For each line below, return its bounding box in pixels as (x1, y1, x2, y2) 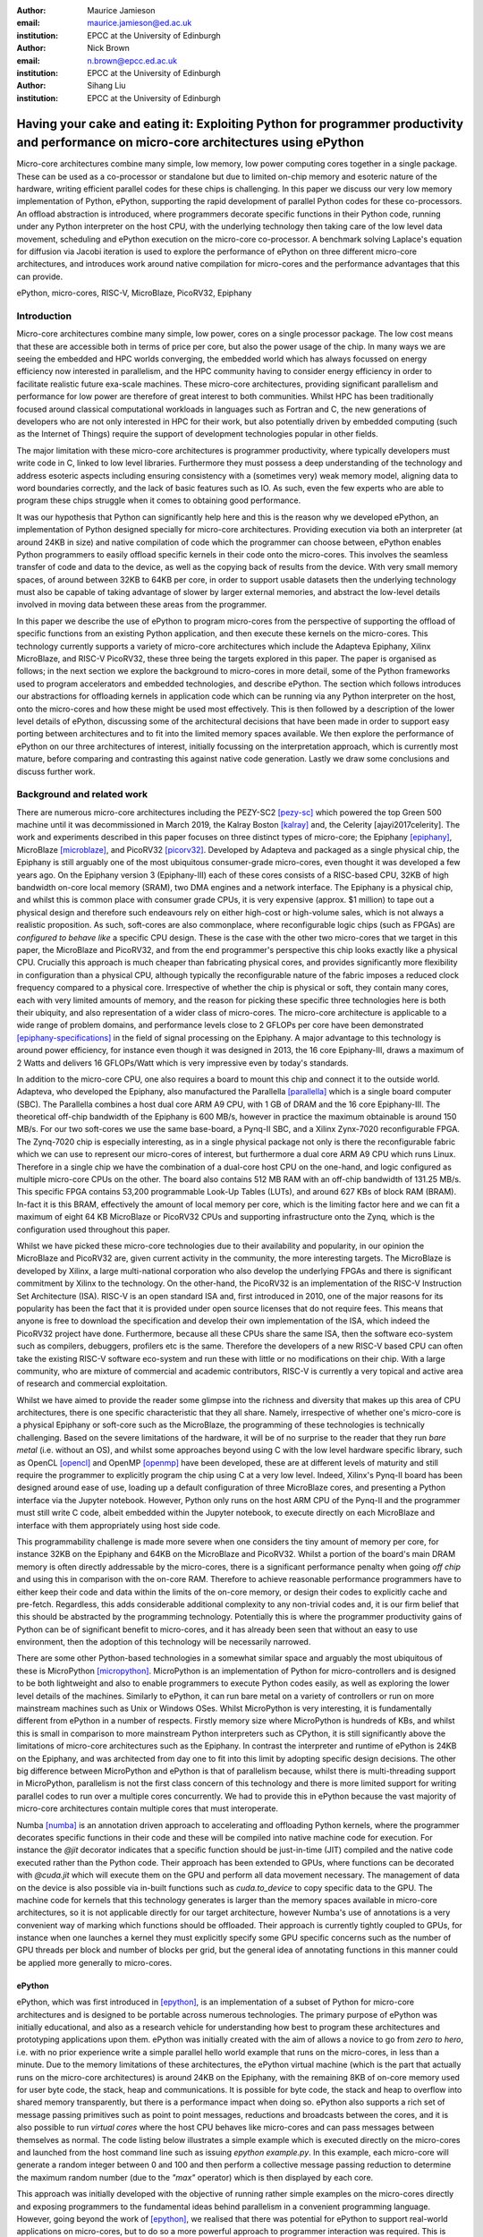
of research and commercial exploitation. (16, 1378, 168, 1389)
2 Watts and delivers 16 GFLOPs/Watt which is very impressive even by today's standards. (16, 1057, 349, 1068)
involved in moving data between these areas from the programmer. (16, 600, 267, 610)
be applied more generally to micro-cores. (16, 1957, 173, 1968)
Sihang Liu (87, 81, 126, 91)
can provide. (16, 271, 63, 282)
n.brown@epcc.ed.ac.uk (87, 55, 178, 66)
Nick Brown (87, 43, 130, 54)
